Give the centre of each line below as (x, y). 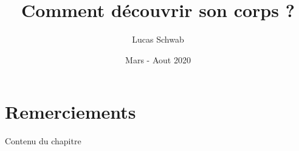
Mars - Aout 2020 (158, 59)
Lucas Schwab (158, 39)
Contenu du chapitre (43, 141)
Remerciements (70, 112)
